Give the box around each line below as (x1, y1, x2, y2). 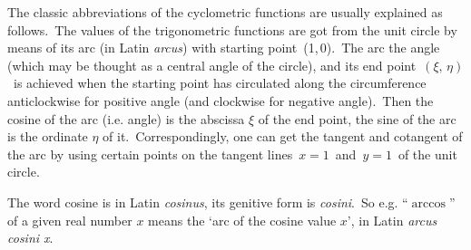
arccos (411, 197, 446, 210)
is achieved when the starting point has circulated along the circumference (13, 73, 427, 92)
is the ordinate (7, 127, 88, 146)
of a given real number (7, 210, 132, 229)
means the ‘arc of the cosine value (148, 210, 337, 229)
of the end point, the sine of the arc (258, 109, 456, 128)
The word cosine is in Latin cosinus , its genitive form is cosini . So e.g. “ (7, 192, 408, 211)
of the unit (397, 144, 457, 163)
